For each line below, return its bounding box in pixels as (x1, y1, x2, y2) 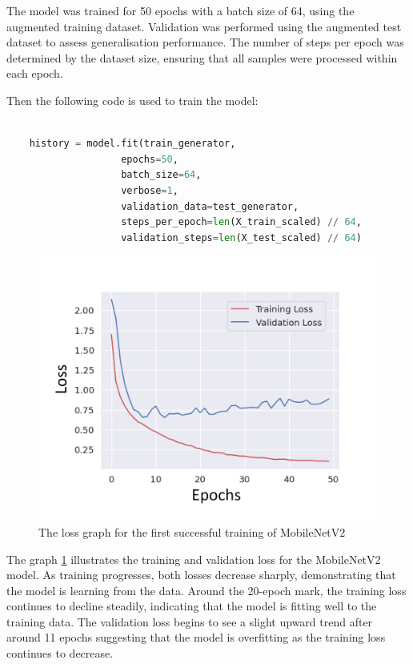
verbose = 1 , (121, 184, 178, 196)
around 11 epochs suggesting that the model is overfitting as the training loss (6, 629, 386, 646)
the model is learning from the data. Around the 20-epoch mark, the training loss (6, 582, 407, 598)
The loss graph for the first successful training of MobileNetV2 (38, 523, 346, 540)
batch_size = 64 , (121, 169, 202, 181)
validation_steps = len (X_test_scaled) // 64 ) (121, 231, 362, 243)
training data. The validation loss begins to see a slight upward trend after (6, 613, 373, 630)
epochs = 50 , (121, 153, 178, 165)
